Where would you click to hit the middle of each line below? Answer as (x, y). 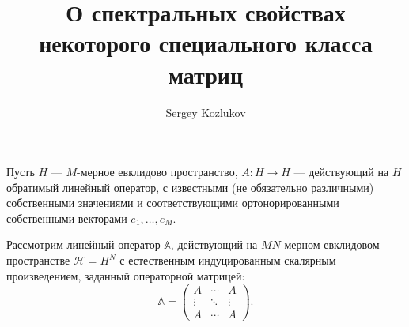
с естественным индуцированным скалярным (228, 260)
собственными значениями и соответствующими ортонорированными (173, 203)
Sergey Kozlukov (206, 112)
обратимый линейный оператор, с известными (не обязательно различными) (190, 187)
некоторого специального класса (206, 43)
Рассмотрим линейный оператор (83, 244)
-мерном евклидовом (330, 244)
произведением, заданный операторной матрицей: (126, 275)
